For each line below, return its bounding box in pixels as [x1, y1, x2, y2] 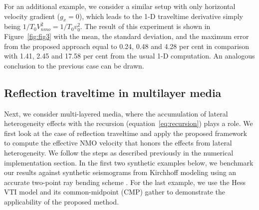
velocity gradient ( [4, 10, 60, 21]
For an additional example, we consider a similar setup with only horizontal [4, 1, 236, 11]
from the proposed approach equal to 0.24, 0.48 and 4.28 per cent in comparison [4, 40, 250, 51]
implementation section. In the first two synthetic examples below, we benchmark [4, 157, 254, 167]
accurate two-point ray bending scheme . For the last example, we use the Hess [4, 176, 246, 187]
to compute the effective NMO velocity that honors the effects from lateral [4, 137, 232, 148]
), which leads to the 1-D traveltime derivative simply [79, 10, 244, 21]
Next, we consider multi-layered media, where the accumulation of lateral [4, 108, 228, 118]
